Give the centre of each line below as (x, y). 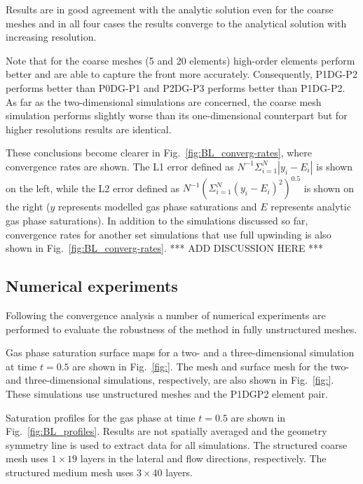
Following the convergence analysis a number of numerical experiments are (166, 315)
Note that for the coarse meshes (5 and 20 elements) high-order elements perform (180, 60)
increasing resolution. (51, 37)
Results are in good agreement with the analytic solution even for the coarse (170, 9)
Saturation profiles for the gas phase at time (101, 417)
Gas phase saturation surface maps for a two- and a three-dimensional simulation (180, 352)
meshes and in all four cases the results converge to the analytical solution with (176, 23)
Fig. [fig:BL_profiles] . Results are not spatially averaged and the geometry (166, 431)
